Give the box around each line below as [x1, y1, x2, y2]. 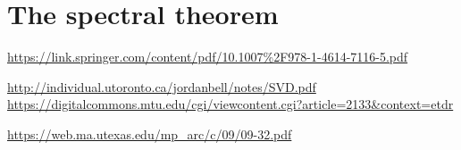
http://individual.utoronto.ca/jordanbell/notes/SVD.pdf [7, 77, 316, 96]
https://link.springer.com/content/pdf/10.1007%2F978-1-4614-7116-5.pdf [7, 47, 408, 66]
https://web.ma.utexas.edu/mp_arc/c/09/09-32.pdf [7, 124, 292, 143]
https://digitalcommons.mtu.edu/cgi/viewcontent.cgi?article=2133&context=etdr [7, 95, 454, 113]
